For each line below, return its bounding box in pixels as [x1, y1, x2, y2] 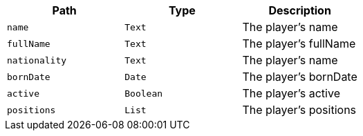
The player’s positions [242, 103, 357, 117]
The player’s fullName [242, 37, 356, 50]
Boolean [124, 88, 163, 99]
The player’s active [242, 86, 340, 100]
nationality [7, 55, 67, 66]
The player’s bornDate [242, 70, 357, 84]
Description [268, 3, 331, 17]
